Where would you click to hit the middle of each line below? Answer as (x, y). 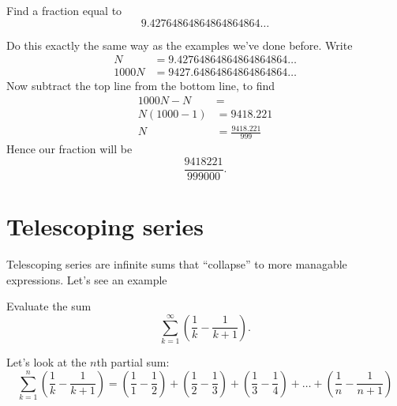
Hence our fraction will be (69, 149)
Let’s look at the (47, 362)
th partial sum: (133, 362)
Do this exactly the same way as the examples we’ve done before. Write (180, 45)
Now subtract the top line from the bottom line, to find (141, 86)
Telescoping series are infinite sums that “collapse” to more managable (177, 264)
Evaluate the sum (49, 306)
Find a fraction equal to (64, 10)
